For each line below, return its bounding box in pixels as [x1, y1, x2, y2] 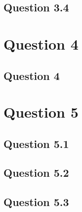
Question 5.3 [3, 194, 69, 210]
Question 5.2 [3, 165, 69, 180]
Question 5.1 [3, 136, 69, 151]
